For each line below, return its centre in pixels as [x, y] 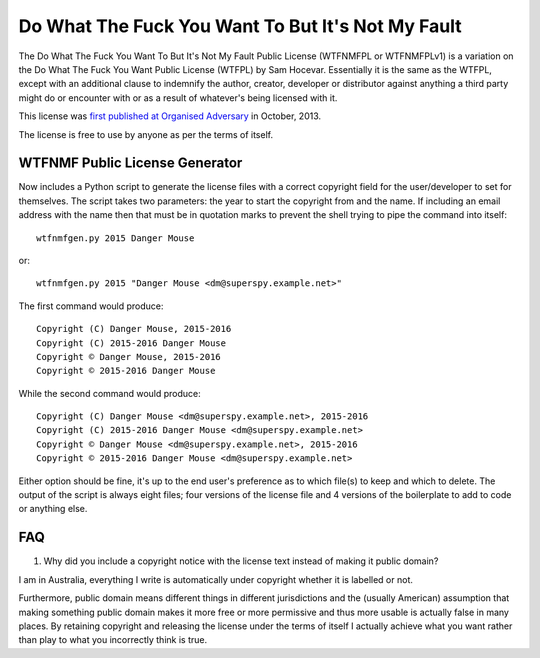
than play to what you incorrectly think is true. [113, 640]
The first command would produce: [91, 306]
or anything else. [53, 509]
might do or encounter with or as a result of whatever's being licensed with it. [178, 97]
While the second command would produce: [110, 393]
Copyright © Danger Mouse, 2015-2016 [129, 356]
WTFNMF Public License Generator [130, 163]
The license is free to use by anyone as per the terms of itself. [146, 134]
